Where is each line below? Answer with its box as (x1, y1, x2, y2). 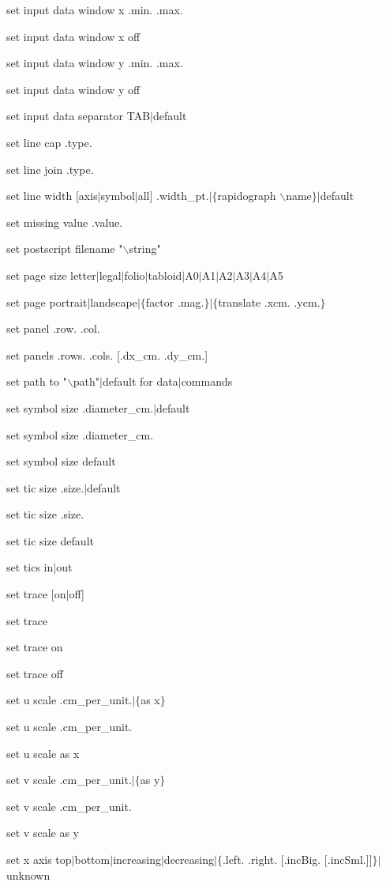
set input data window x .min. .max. (6, 2, 183, 17)
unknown (6, 866, 51, 883)
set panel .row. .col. (6, 320, 100, 337)
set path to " (6, 373, 67, 390)
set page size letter (6, 266, 96, 283)
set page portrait (6, 293, 88, 310)
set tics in (6, 559, 54, 575)
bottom (74, 851, 111, 867)
